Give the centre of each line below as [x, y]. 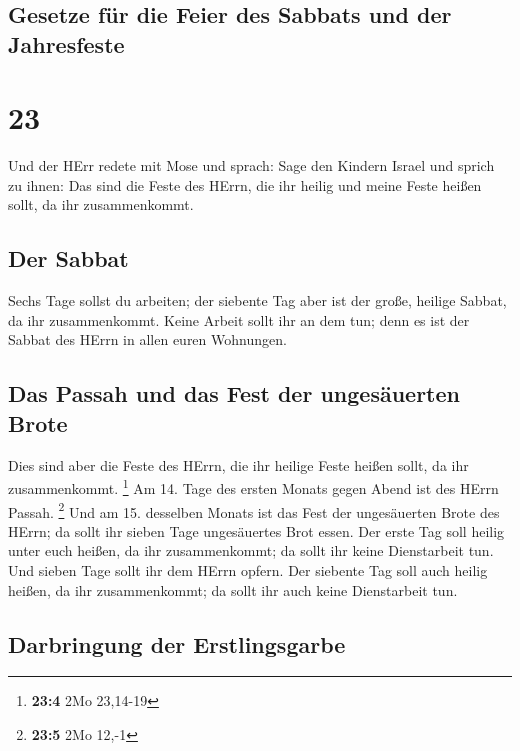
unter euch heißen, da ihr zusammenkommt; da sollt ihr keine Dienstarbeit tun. [251, 550]
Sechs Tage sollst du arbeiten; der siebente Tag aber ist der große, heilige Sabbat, [257, 300]
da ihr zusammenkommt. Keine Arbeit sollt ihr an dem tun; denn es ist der [239, 319]
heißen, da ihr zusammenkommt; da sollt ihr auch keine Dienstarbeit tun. [233, 589]
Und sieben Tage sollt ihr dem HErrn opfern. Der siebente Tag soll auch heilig [248, 569]
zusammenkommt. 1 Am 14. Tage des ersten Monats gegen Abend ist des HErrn [253, 486]
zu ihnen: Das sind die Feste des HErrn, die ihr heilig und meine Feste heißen [245, 184]
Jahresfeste [66, 43]
